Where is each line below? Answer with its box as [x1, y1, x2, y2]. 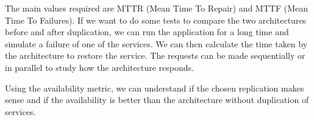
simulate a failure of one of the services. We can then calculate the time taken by [5, 37, 308, 50]
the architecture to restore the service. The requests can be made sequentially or [5, 49, 305, 62]
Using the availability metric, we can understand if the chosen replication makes [5, 81, 304, 94]
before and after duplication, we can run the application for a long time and [5, 25, 289, 38]
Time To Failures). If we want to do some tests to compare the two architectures [5, 13, 307, 26]
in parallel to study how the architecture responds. [5, 61, 194, 73]
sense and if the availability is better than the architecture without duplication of [5, 93, 309, 106]
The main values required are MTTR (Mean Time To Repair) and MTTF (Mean [5, 2, 309, 14]
